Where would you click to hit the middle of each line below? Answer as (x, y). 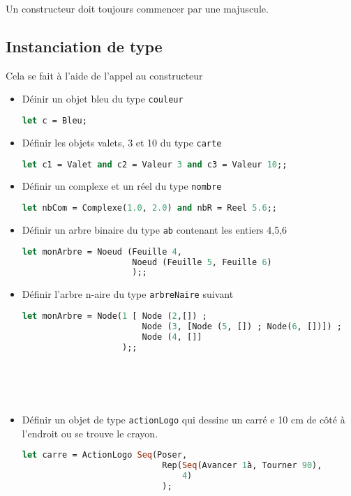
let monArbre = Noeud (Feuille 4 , (102, 251)
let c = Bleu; (54, 121)
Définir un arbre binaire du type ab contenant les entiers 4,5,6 (155, 229)
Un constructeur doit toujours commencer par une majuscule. (137, 8)
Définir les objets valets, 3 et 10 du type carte (122, 142)
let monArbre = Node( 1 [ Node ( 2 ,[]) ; (114, 316)
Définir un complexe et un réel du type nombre (122, 186)
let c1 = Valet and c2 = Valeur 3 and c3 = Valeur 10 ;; (155, 164)
